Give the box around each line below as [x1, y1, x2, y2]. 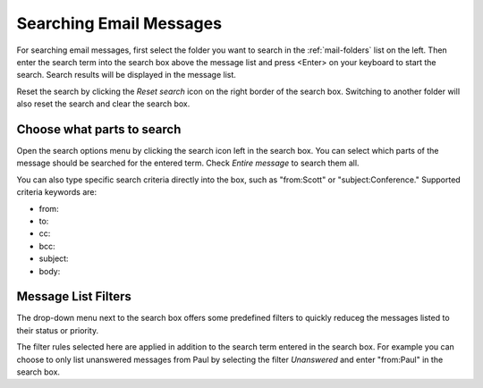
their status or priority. [16, 325, 99, 335]
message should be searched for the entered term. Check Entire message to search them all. [16, 157, 360, 169]
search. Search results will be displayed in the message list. [16, 70, 237, 80]
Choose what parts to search [16, 122, 182, 137]
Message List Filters [16, 289, 131, 304]
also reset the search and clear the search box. [16, 98, 191, 109]
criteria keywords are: [16, 187, 97, 198]
